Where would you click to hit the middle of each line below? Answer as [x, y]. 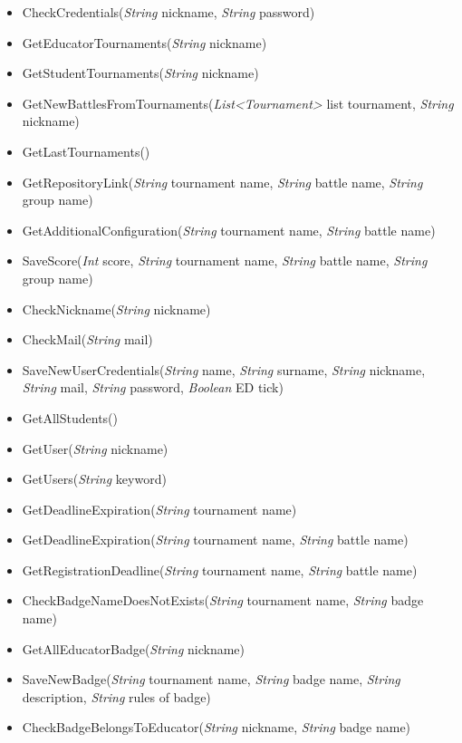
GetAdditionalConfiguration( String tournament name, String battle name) [229, 230]
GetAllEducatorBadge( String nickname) [134, 648]
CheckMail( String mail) [87, 339]
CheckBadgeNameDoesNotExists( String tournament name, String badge [223, 600]
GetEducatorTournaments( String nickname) [144, 42]
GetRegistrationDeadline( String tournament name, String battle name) [220, 569]
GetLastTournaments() [86, 151]
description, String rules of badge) [116, 696]
